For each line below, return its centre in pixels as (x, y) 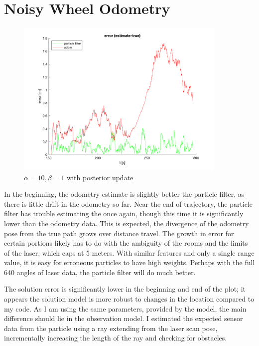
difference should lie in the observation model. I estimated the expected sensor (124, 318)
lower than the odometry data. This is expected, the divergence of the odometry (127, 223)
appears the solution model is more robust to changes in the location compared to (129, 299)
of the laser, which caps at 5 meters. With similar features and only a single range (129, 252)
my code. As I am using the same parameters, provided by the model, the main (125, 308)
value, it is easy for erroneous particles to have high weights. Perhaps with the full (129, 262)
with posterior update (100, 177)
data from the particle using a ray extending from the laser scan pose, (111, 328)
